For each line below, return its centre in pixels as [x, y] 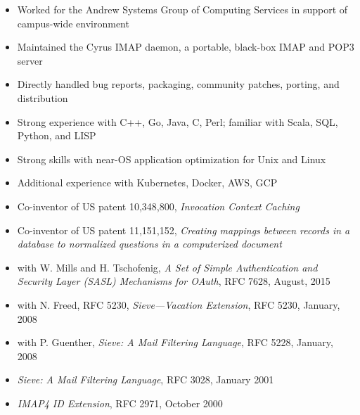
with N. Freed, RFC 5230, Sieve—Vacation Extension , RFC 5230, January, [179, 304]
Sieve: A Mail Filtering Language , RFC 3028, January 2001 [146, 379]
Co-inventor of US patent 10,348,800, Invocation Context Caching [158, 206]
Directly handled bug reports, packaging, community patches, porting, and [178, 84]
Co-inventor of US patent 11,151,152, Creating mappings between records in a [184, 230]
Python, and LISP [57, 135]
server [30, 60]
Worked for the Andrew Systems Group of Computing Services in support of [182, 9]
